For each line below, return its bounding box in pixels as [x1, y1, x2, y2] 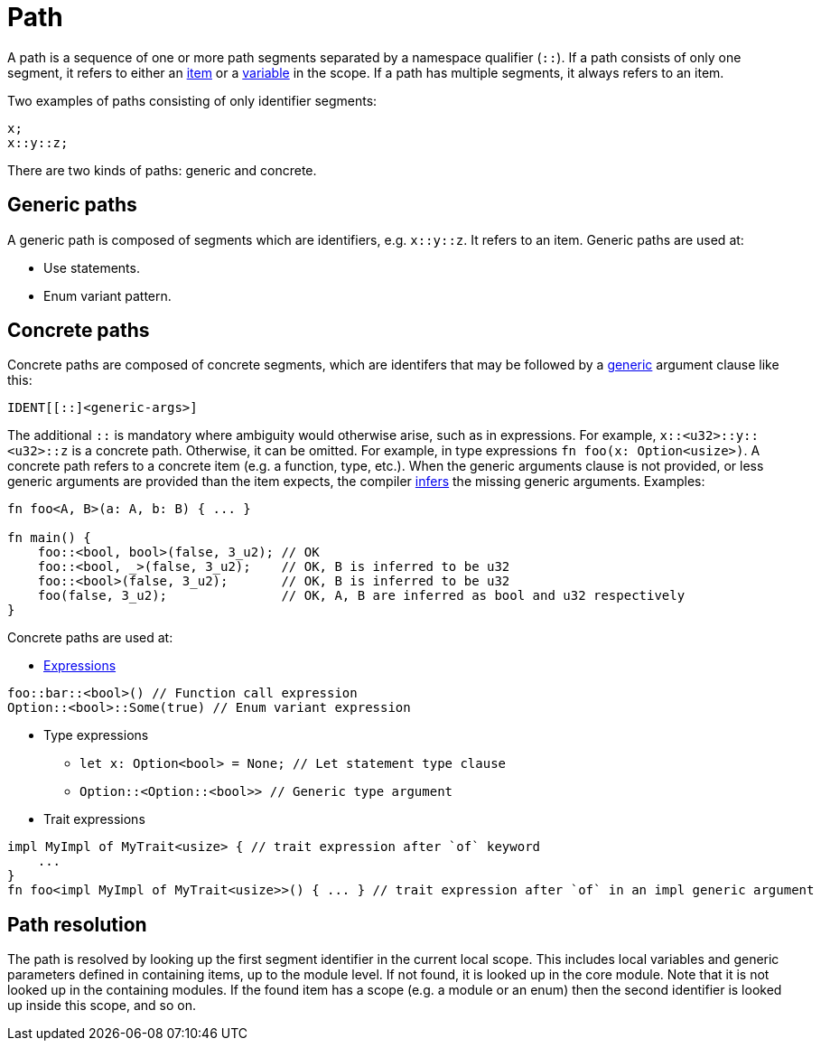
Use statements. [43, 259, 140, 276]
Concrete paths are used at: [7, 630, 173, 646]
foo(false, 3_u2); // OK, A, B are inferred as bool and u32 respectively [37, 588, 686, 604]
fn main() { [7, 530, 91, 546]
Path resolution [7, 912, 147, 936]
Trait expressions [43, 811, 145, 828]
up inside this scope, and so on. [7, 997, 197, 1014]
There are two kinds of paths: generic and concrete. [7, 162, 317, 178]
